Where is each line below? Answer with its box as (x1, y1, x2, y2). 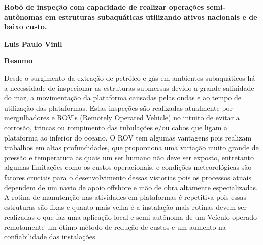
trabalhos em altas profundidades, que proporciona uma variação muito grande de (4, 142, 259, 153)
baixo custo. (4, 21, 47, 32)
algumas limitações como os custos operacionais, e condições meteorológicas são (4, 162, 252, 172)
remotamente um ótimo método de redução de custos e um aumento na (4, 221, 226, 232)
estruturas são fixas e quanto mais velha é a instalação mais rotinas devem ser (4, 201, 247, 212)
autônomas (4, 11, 43, 22)
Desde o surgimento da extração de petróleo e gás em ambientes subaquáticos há (4, 72, 255, 83)
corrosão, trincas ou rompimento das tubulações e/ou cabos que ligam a (4, 122, 227, 132)
